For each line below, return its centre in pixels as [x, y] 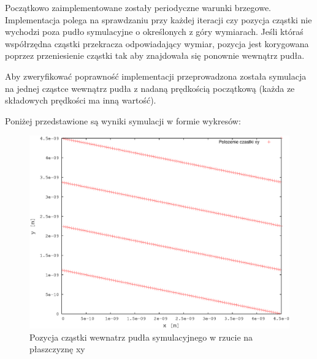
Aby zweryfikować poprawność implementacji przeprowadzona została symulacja [156, 76]
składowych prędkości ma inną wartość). [81, 100]
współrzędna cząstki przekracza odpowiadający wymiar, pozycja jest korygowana [157, 43]
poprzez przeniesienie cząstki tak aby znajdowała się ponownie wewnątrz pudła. [155, 55]
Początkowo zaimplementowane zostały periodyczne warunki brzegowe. [138, 7]
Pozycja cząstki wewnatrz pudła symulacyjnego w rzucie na [141, 337]
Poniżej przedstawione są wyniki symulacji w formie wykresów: [123, 120]
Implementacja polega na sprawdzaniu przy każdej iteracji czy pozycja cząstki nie [158, 19]
